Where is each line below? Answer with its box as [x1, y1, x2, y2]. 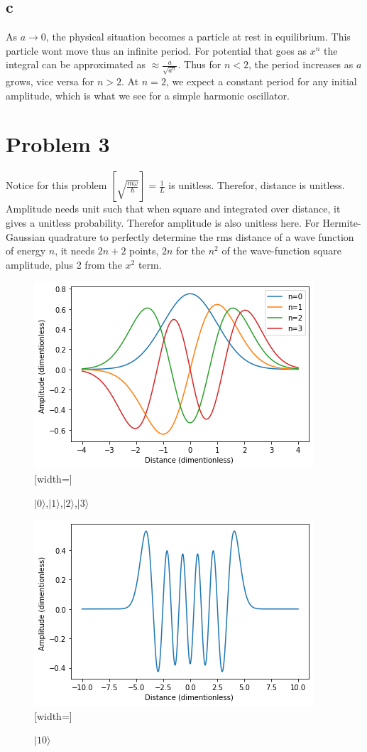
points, [129, 243, 159, 258]
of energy [6, 243, 46, 258]
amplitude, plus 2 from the [6, 257, 122, 272]
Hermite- [322, 215, 361, 230]
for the [176, 243, 205, 258]
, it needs [55, 243, 95, 258]
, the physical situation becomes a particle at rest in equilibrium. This [45, 29, 351, 44]
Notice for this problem [6, 178, 107, 193]
